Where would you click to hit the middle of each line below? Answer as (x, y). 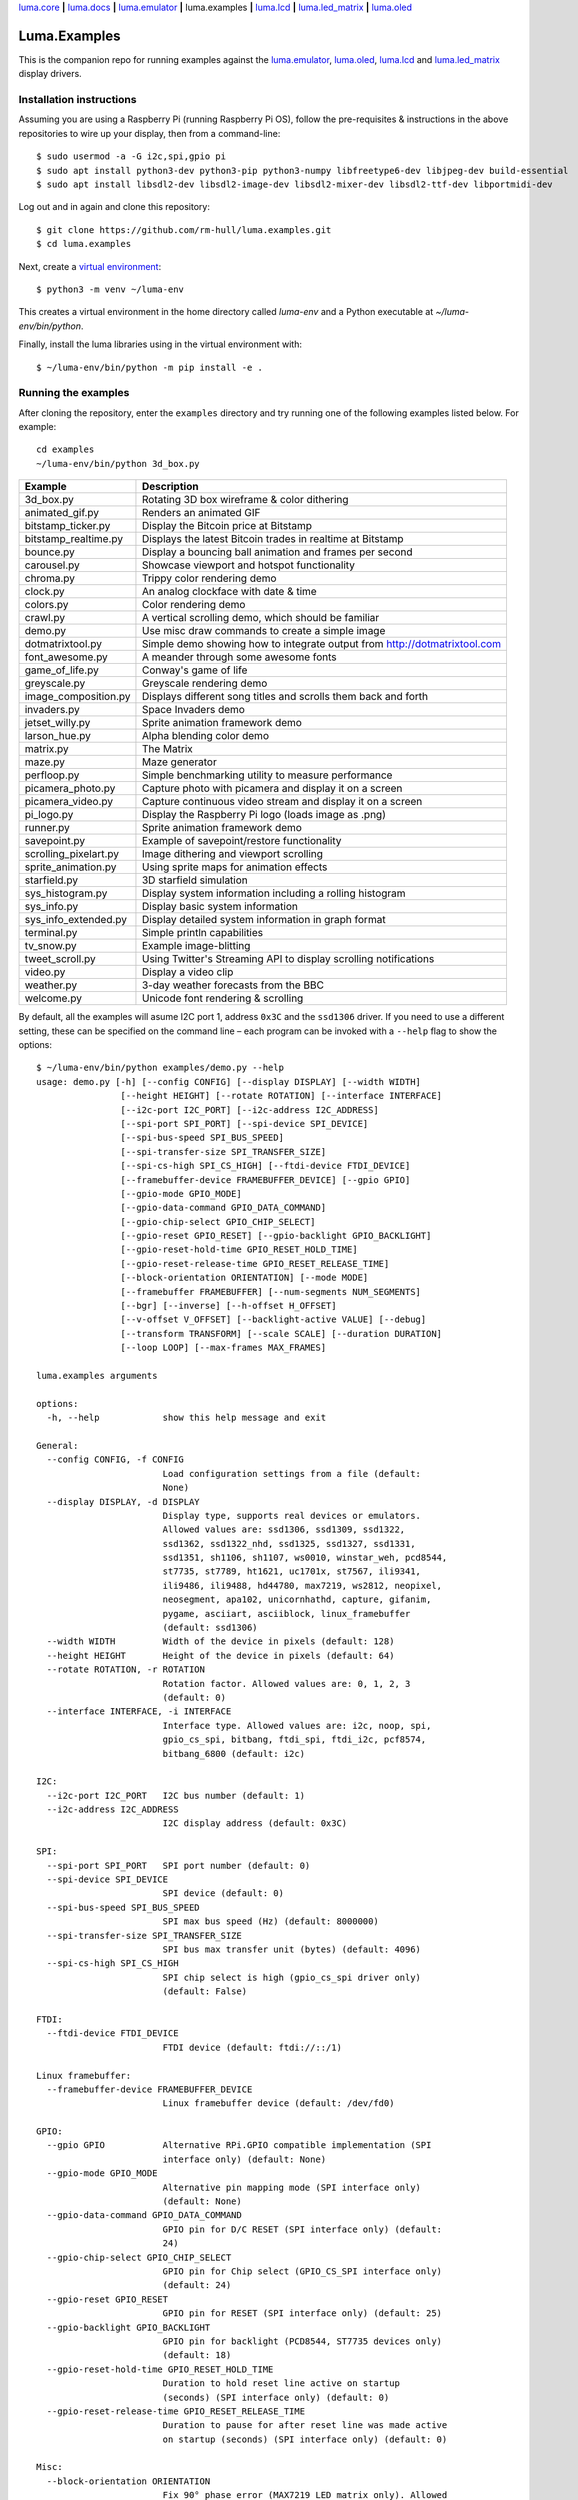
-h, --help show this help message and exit (186, 1418)
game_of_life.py (61, 670)
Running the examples (74, 393)
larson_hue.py (58, 736)
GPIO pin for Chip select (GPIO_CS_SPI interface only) (302, 2271)
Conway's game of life (194, 670)
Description (170, 487)
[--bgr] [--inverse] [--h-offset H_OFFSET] (228, 1306)
